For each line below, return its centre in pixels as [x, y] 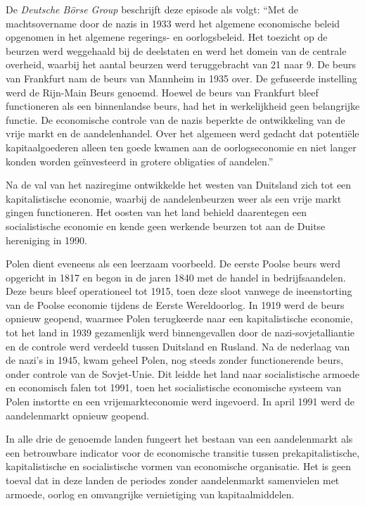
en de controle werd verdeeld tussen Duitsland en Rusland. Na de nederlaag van [178, 346]
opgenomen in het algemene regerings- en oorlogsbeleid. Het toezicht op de [167, 37]
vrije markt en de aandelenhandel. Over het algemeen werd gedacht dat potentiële [182, 133]
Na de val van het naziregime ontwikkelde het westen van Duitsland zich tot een [179, 185]
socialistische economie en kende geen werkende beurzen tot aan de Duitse [166, 226]
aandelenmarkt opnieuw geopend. [78, 415]
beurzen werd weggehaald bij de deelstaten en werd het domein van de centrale [176, 50]
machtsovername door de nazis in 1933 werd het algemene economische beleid [173, 23]
